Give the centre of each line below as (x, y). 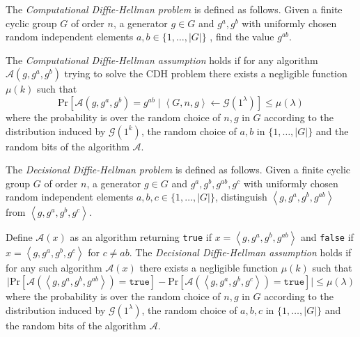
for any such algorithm (54, 268)
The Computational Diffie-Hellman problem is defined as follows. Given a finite (174, 9)
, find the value (242, 37)
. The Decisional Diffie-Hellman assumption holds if (240, 252)
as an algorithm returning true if (141, 237)
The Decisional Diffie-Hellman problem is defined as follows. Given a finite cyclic (178, 170)
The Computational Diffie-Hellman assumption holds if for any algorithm (162, 60)
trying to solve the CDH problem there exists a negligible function (206, 73)
